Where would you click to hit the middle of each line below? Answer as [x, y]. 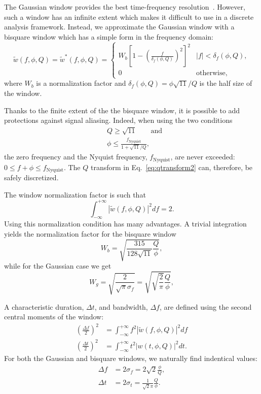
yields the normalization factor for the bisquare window [90, 234]
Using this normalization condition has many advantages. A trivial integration [125, 224]
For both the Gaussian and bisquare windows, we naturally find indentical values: [131, 358]
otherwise [211, 73]
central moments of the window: [54, 317]
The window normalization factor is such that [75, 194]
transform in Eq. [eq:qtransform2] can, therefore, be [172, 167]
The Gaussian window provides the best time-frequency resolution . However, [125, 7]
